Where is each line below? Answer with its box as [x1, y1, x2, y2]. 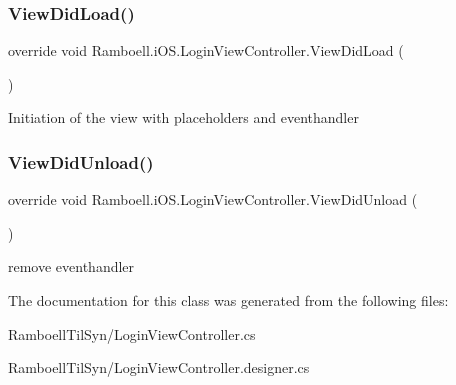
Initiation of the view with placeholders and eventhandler [8, 107, 359, 128]
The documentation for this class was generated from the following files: [8, 290, 449, 310]
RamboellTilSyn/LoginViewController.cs [8, 323, 256, 344]
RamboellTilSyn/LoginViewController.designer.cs [8, 357, 310, 378]
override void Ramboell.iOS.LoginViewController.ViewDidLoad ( [8, 40, 404, 61]
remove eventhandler [8, 256, 135, 277]
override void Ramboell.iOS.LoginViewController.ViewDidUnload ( [8, 189, 418, 210]
